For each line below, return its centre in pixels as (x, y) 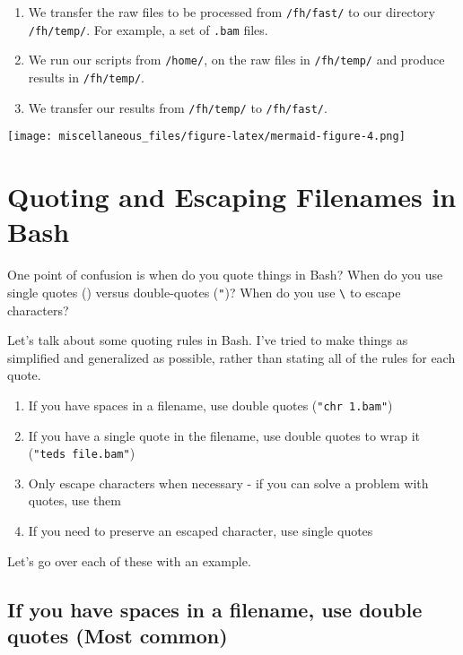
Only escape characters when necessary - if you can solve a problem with (228, 483)
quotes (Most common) (118, 635)
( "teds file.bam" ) (82, 453)
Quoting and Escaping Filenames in (232, 197)
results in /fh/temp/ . (86, 77)
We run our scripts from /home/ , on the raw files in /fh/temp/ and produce (236, 60)
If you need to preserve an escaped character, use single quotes (201, 530)
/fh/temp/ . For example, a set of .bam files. (148, 29)
